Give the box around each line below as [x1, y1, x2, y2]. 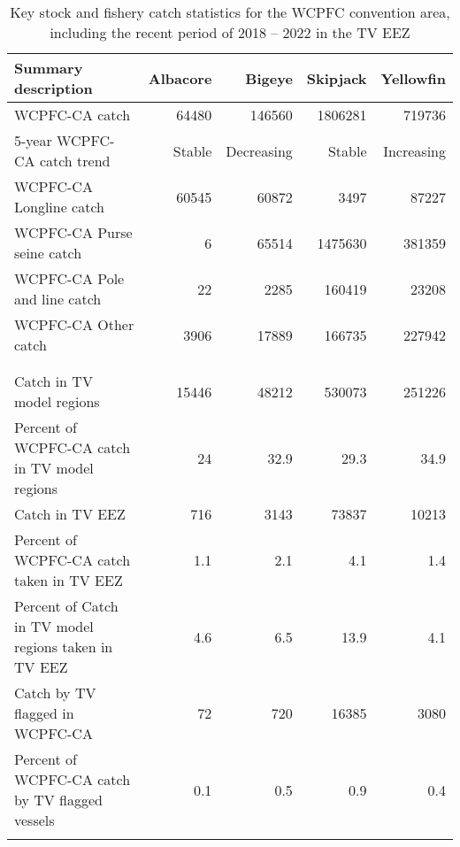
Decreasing [226, 140, 293, 161]
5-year [14, 130, 52, 150]
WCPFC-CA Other [14, 314, 134, 335]
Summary [14, 58, 83, 78]
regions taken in [14, 636, 113, 657]
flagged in [14, 703, 74, 723]
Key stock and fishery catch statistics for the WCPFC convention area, [10, 2, 450, 22]
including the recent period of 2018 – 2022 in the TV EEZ [50, 22, 410, 42]
